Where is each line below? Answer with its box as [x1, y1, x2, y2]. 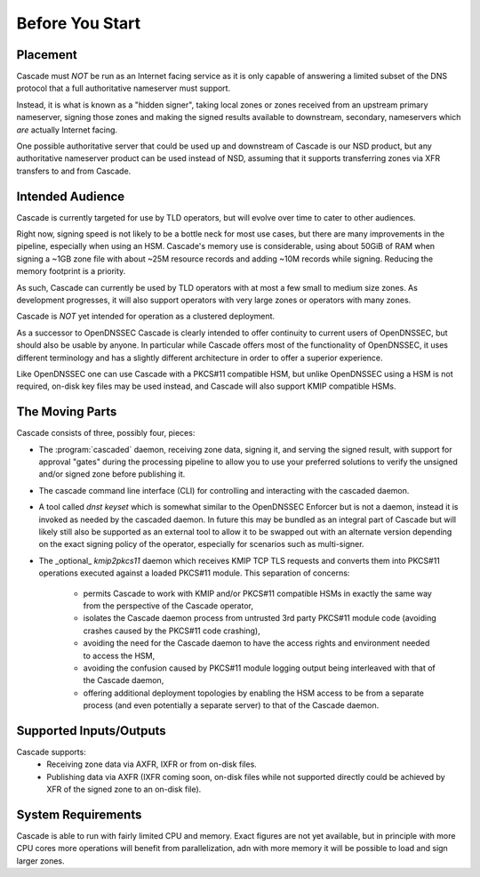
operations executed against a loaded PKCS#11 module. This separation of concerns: [38, 567, 350, 578]
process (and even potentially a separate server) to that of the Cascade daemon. [83, 700, 380, 711]
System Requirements [16, 808, 142, 822]
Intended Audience [16, 189, 125, 204]
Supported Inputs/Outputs [16, 723, 166, 738]
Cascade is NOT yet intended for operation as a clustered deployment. [16, 311, 276, 322]
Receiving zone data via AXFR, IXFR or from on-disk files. [46, 759, 257, 769]
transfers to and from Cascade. [16, 165, 132, 176]
